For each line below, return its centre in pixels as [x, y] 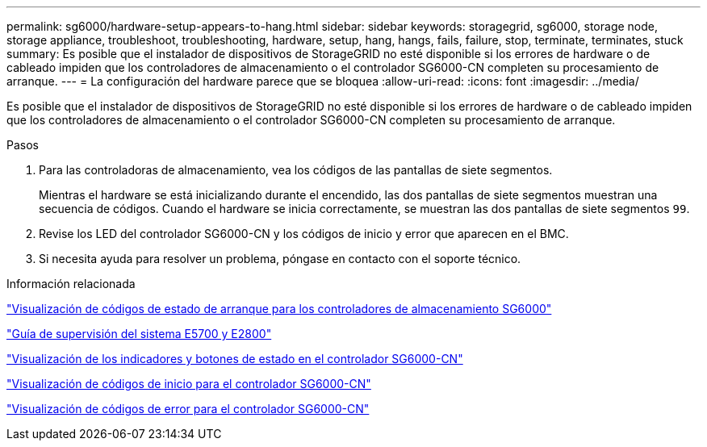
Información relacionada [71, 284]
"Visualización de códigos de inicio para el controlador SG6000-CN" [189, 384]
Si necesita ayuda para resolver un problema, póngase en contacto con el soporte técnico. [280, 259]
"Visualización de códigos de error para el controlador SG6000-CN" [188, 409]
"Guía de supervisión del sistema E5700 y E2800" [139, 334]
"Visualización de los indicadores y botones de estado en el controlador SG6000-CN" [235, 359]
